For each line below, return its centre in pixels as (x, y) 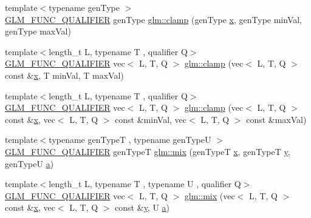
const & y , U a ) (142, 207)
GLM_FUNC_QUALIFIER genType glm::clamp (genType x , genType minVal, (153, 19)
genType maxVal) (38, 31)
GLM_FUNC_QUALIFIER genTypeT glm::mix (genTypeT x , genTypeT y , (148, 151)
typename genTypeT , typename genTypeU (130, 140)
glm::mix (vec (210, 195)
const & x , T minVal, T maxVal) (64, 75)
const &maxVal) (276, 119)
